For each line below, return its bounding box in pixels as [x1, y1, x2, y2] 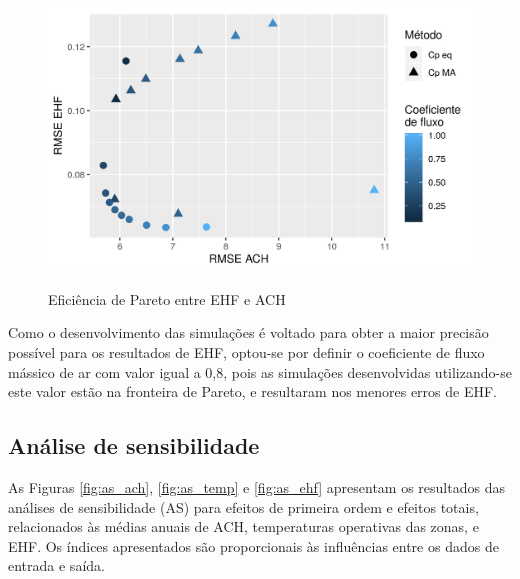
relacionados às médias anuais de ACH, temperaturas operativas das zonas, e [8, 516, 479, 537]
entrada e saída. [8, 555, 105, 576]
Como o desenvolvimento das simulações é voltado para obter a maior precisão [8, 322, 489, 343]
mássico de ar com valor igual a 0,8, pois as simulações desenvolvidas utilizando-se [8, 361, 512, 382]
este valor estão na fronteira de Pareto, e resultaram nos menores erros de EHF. [8, 381, 498, 402]
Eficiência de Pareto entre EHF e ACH [48, 288, 286, 309]
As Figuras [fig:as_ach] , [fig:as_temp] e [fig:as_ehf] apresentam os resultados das [8, 476, 505, 497]
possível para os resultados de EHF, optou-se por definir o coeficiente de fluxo [8, 341, 485, 362]
